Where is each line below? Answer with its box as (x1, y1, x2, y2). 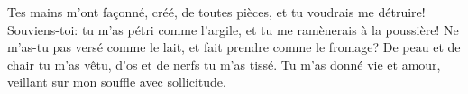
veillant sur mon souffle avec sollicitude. (7, 73, 226, 91)
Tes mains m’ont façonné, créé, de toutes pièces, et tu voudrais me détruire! (7, 3, 426, 21)
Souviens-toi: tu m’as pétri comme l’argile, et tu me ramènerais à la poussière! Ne (7, 20, 459, 38)
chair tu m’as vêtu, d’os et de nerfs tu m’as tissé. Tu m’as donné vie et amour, (7, 55, 441, 73)
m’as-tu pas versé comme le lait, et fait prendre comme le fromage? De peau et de (7, 38, 461, 56)
